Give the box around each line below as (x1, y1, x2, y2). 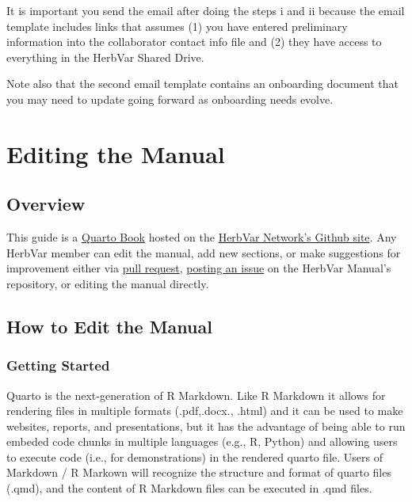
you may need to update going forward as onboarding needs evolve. (6, 90, 334, 107)
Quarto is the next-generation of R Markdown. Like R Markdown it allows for (6, 386, 386, 403)
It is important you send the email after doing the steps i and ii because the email (6, 2, 405, 18)
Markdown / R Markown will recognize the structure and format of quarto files (6, 464, 391, 481)
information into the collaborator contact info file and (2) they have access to (6, 33, 382, 50)
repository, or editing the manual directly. (6, 275, 209, 291)
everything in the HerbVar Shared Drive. (6, 48, 204, 65)
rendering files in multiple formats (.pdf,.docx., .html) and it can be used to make (6, 402, 403, 419)
